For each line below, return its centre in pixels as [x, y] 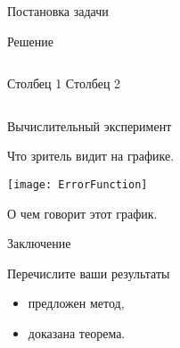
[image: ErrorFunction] [78, 184]
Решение [31, 41]
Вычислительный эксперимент [90, 125]
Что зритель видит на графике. [91, 156]
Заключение [39, 243]
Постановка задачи [58, 11]
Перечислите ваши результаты [89, 273]
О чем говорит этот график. [82, 213]
